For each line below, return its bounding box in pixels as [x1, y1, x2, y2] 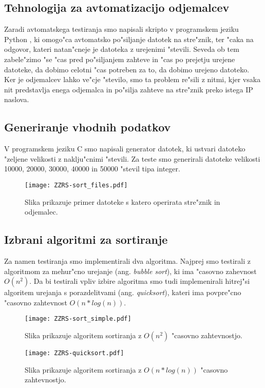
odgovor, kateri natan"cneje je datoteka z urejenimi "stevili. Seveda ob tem [4, 44, 239, 54]
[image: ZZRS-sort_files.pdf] [25, 181, 128, 189]
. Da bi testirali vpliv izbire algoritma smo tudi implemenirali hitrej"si [29, 276, 250, 286]
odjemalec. [25, 206, 58, 217]
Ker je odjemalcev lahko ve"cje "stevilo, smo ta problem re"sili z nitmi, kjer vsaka [4, 74, 261, 85]
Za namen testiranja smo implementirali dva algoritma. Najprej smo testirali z [4, 255, 251, 266]
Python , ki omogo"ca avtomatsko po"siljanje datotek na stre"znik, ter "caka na [4, 33, 254, 44]
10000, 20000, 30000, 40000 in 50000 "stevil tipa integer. [4, 163, 180, 174]
